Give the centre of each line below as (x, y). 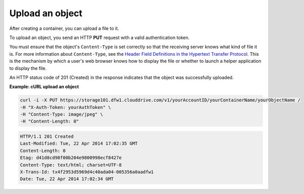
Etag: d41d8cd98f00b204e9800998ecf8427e (71, 158)
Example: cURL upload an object (44, 87)
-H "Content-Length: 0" (50, 121)
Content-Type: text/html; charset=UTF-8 (71, 165)
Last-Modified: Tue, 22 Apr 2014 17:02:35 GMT (79, 144)
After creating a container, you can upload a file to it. (64, 28)
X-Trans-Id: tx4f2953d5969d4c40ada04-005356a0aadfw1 (87, 172)
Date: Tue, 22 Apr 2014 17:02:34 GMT (67, 179)
